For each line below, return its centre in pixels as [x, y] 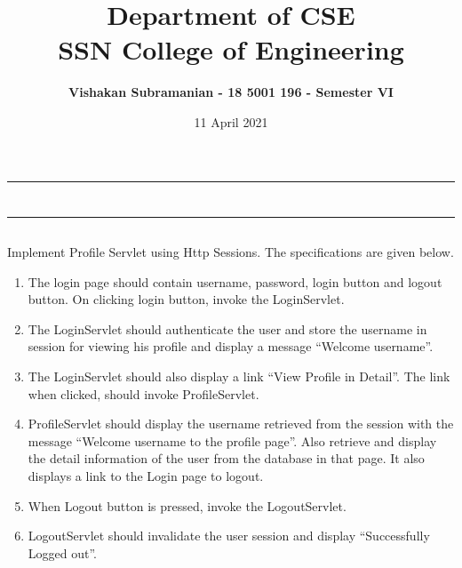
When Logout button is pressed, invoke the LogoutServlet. [187, 505]
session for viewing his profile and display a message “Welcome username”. [231, 346]
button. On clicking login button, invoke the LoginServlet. [186, 299]
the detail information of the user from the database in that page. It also [226, 458]
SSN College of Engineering [231, 49]
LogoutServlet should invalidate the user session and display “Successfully [229, 536]
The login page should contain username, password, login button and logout [235, 281]
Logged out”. [62, 552]
